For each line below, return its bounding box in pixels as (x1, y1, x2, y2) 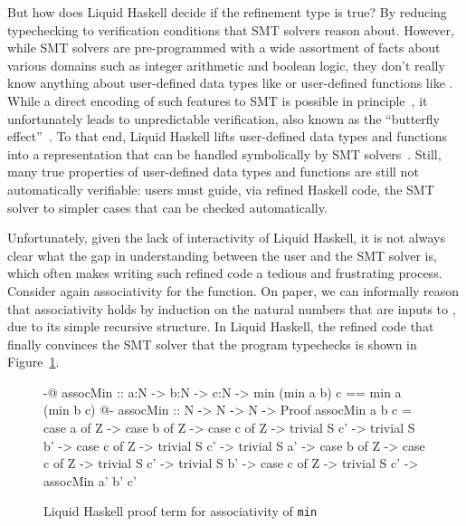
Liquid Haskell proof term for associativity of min (43, 502, 318, 521)
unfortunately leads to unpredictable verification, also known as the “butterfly (7, 109, 441, 128)
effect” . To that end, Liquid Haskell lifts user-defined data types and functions (7, 127, 447, 146)
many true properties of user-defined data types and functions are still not (7, 162, 419, 181)
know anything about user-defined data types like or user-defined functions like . (7, 73, 453, 92)
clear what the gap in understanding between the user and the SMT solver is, (7, 245, 437, 264)
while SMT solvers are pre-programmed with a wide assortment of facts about (7, 38, 441, 57)
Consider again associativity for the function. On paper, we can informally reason (7, 281, 460, 300)
